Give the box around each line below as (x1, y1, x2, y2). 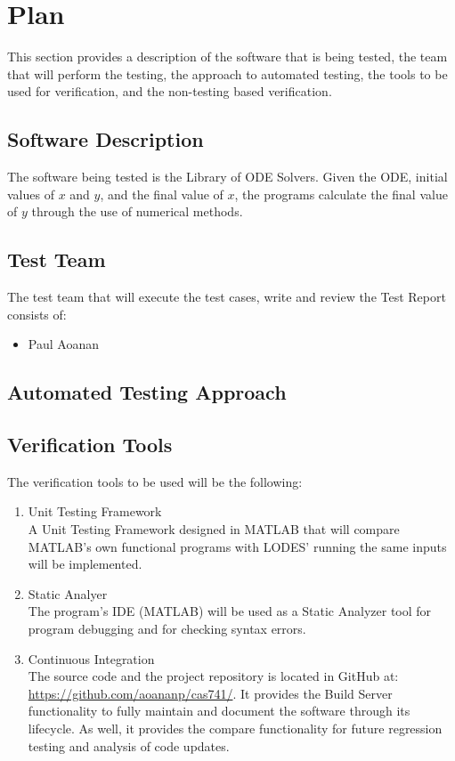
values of (7, 184, 54, 203)
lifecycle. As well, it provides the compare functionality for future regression (28, 718, 443, 737)
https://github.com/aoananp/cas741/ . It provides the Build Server (28, 684, 393, 702)
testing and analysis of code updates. (28, 736, 230, 755)
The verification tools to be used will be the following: (7, 472, 303, 490)
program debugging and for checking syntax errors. (28, 619, 306, 638)
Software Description (7, 125, 204, 153)
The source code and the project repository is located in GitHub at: (28, 667, 399, 685)
